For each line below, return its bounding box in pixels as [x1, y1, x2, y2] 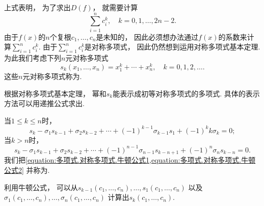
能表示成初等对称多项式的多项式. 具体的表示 [113, 88, 260, 98]
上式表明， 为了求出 [4, 2, 71, 12]
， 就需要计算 [92, 2, 138, 12]
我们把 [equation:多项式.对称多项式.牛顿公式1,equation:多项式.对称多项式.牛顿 [4, 154, 256, 165]
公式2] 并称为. [4, 164, 50, 175]
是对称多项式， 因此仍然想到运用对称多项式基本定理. [84, 41, 260, 52]
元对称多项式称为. [22, 70, 82, 81]
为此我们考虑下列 [4, 53, 61, 63]
